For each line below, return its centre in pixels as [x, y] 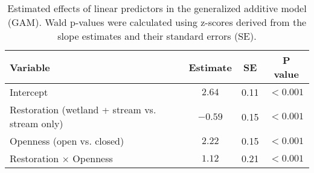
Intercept [29, 92]
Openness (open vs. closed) [67, 141]
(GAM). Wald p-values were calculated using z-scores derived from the [157, 22]
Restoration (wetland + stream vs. [83, 109]
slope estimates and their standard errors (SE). [157, 36]
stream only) [37, 123]
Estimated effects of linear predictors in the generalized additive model [157, 8]
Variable [30, 67]
